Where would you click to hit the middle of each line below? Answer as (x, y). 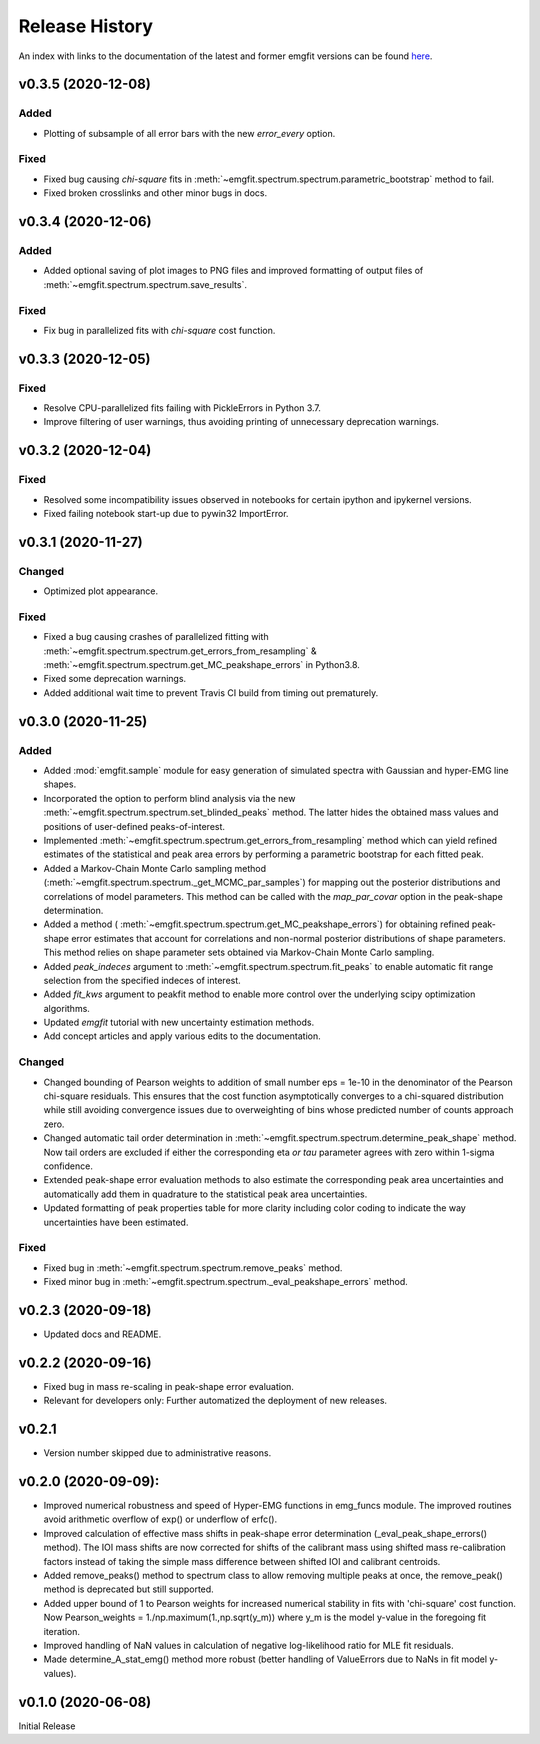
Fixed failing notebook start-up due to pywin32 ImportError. (166, 514)
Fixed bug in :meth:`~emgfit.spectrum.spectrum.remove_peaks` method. (193, 1267)
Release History (86, 26)
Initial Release (47, 1726)
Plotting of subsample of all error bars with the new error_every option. (189, 133)
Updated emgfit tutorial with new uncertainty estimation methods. (179, 1022)
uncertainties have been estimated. (116, 1222)
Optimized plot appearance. (101, 591)
